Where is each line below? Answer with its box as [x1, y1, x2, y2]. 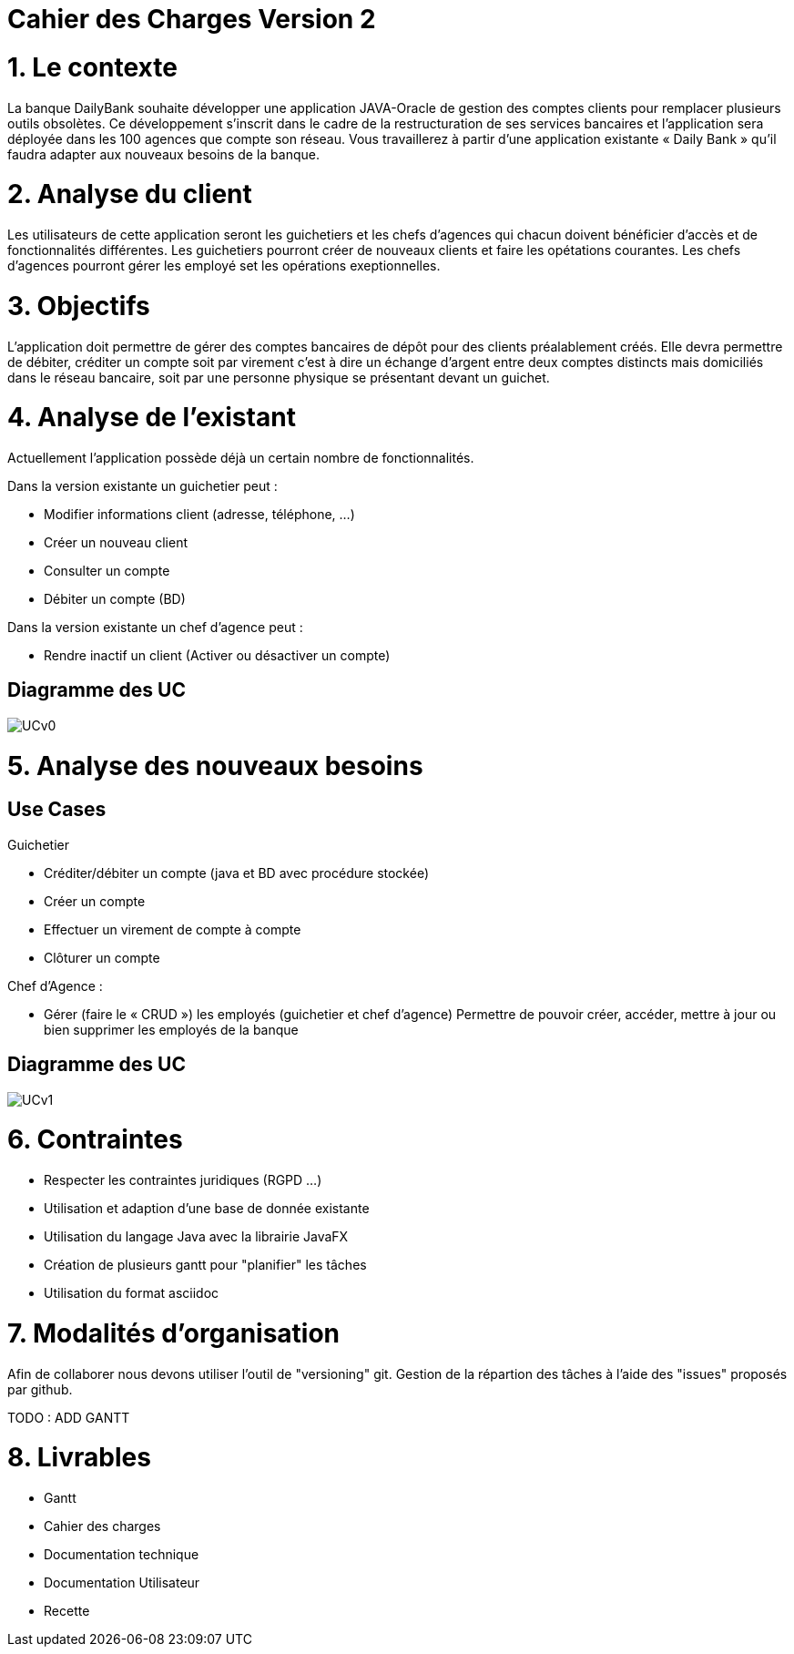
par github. [7, 1381, 73, 1397]
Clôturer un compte [44, 949, 160, 965]
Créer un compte [44, 893, 146, 909]
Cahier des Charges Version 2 [7, 4, 376, 35]
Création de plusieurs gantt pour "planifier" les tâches [44, 1257, 367, 1273]
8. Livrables [7, 1442, 151, 1474]
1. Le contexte [7, 51, 178, 83]
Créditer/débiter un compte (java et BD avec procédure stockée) [44, 864, 430, 881]
